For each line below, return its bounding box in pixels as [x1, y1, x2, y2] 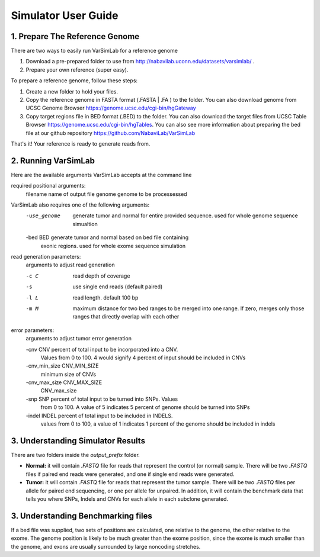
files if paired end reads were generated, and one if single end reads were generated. [25, 471, 235, 478]
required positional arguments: [11, 182, 86, 189]
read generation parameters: [11, 253, 81, 260]
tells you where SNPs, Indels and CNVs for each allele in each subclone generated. [25, 495, 228, 503]
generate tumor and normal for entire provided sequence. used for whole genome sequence [72, 212, 299, 219]
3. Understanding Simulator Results [11, 436, 145, 446]
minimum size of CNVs [40, 371, 97, 378]
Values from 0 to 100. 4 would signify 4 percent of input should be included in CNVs [40, 354, 246, 361]
